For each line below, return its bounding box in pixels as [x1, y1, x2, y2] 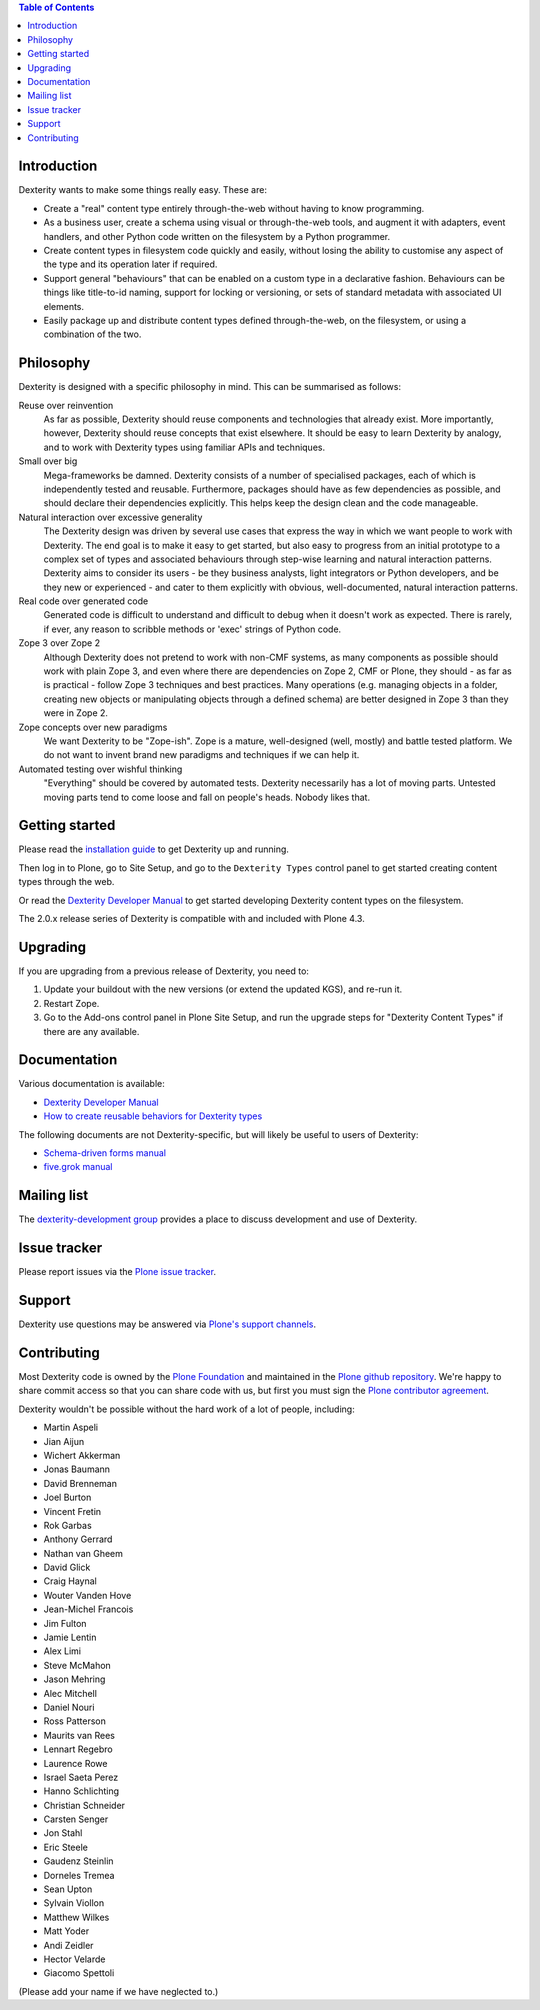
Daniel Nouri [43, 1701, 95, 1713]
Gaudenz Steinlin [43, 1855, 114, 1867]
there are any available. [43, 1025, 140, 1037]
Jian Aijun [43, 1435, 85, 1447]
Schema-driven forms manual [43, 1146, 167, 1159]
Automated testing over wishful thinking [18, 763, 183, 775]
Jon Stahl [43, 1827, 83, 1839]
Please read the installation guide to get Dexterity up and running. [18, 843, 290, 855]
